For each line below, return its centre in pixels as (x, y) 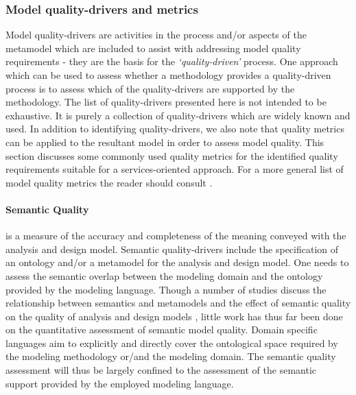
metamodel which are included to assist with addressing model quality (153, 48)
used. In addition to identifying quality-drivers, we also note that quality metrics (175, 129)
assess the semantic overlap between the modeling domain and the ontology (164, 275)
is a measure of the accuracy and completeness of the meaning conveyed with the (176, 236)
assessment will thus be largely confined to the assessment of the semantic (161, 370)
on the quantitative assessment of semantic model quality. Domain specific (162, 330)
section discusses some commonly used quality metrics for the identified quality (172, 155)
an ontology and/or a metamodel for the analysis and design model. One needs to (177, 262)
